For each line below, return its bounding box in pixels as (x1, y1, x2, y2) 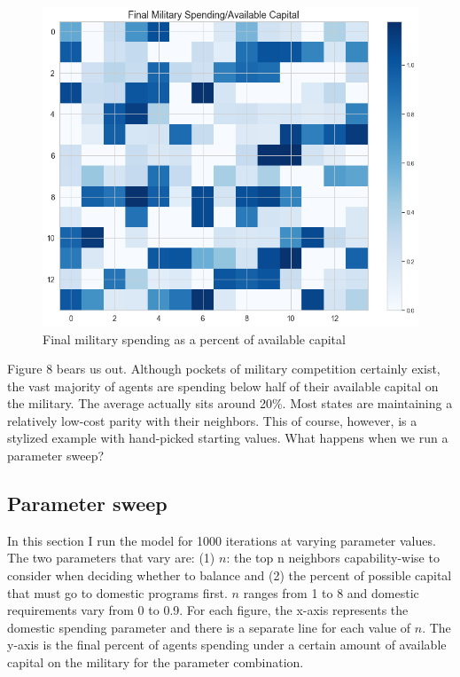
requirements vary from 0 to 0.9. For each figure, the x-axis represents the (7, 601, 409, 619)
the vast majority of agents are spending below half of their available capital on (7, 376, 439, 395)
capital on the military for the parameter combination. (7, 653, 304, 672)
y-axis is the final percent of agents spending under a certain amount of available (7, 635, 447, 654)
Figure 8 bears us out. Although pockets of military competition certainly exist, (7, 359, 441, 378)
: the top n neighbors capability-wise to (226, 548, 440, 567)
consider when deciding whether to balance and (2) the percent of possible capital (7, 566, 452, 585)
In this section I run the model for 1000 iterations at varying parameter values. (7, 531, 436, 549)
